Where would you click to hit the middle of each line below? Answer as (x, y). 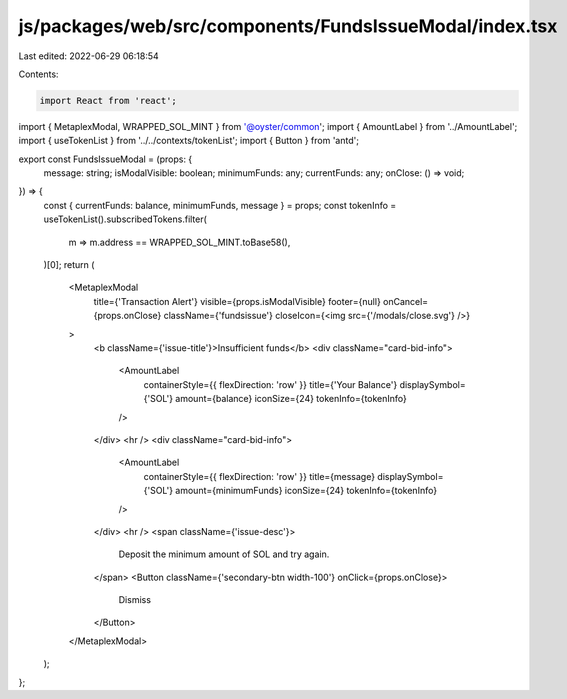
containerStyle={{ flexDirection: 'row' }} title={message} (259, 476)
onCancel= (406, 301)
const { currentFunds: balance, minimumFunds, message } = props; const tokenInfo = (220, 205)
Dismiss (135, 600)
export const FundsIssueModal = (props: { (105, 159)
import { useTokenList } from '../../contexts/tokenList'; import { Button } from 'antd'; (189, 141)
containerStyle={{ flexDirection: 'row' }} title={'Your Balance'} (270, 384)
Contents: (38, 74)
